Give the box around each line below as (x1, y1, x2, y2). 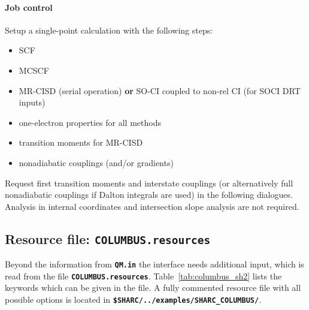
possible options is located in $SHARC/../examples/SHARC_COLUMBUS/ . (5, 293, 262, 306)
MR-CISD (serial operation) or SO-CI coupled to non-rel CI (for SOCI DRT (19, 84, 301, 97)
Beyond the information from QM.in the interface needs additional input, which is (5, 258, 304, 270)
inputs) (19, 96, 46, 109)
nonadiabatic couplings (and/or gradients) (19, 156, 174, 168)
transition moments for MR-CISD (19, 136, 143, 149)
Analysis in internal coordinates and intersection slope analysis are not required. (5, 200, 299, 212)
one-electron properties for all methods (19, 116, 161, 128)
